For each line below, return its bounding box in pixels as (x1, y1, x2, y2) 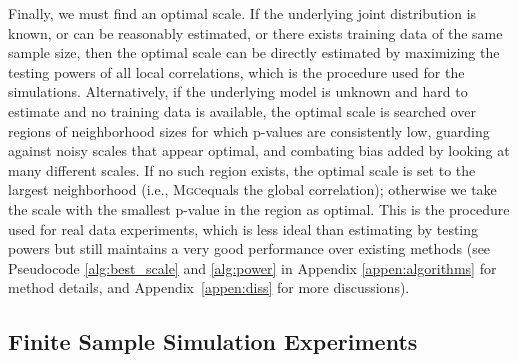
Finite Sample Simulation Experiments (8, 326, 418, 357)
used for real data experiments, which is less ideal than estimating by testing (8, 218, 479, 239)
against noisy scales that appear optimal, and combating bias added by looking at (8, 140, 510, 161)
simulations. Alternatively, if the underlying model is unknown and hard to (8, 81, 468, 102)
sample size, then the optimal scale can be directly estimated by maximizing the (8, 42, 500, 63)
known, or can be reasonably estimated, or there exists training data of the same (8, 22, 503, 43)
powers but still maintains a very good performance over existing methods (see (8, 238, 491, 259)
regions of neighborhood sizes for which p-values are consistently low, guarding (8, 120, 490, 141)
